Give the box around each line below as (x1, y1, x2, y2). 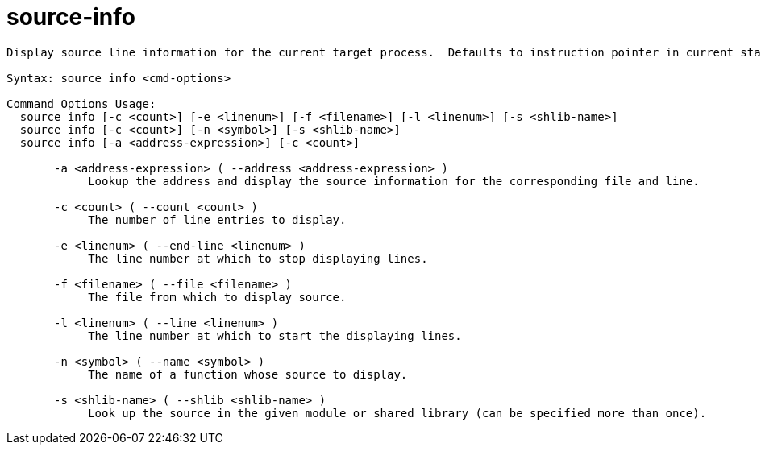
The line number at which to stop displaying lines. (88, 251, 428, 265)
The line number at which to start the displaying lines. (88, 329, 462, 342)
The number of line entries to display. (88, 213, 347, 226)
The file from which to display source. (88, 290, 347, 304)
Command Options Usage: (6, 97, 156, 110)
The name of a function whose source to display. (88, 367, 408, 381)
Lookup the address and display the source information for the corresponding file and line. (88, 174, 700, 188)
